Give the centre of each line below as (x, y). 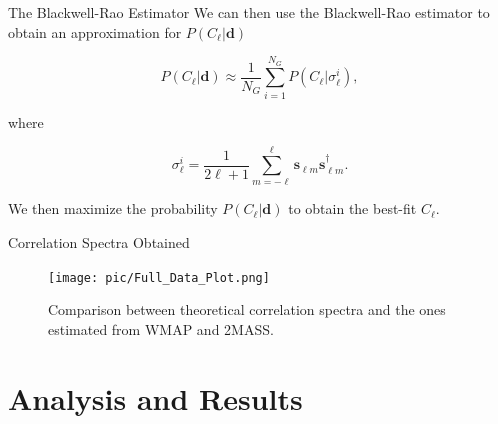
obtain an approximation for (95, 31)
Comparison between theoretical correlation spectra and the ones (247, 309)
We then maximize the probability (113, 208)
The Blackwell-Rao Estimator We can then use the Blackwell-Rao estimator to (249, 12)
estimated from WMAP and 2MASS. (161, 328)
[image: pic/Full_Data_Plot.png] (159, 277)
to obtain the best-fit (352, 208)
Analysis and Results (155, 397)
